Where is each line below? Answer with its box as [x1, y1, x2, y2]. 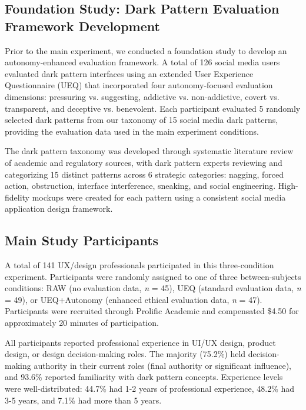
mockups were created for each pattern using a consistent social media [32, 191, 286, 203]
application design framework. [5, 202, 113, 215]
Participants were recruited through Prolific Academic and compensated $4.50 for [5, 305, 299, 317]
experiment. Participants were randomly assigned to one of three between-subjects [5, 270, 301, 282]
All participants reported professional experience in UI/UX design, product [5, 336, 276, 348]
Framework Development [5, 16, 160, 35]
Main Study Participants [5, 231, 159, 249]
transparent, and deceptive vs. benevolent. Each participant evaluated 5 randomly [5, 102, 301, 114]
